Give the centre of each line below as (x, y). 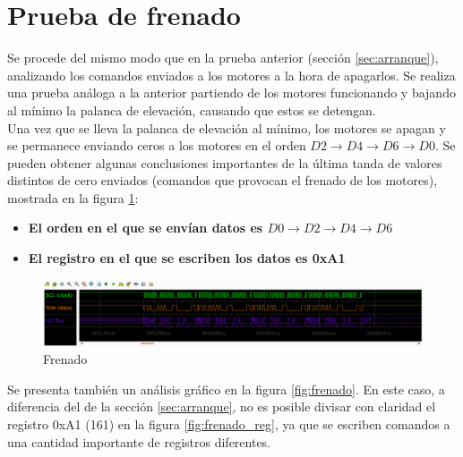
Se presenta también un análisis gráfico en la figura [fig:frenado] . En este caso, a (226, 389)
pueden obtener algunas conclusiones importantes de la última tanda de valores (225, 162)
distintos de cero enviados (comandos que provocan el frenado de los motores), (223, 180)
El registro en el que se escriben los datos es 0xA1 (187, 258)
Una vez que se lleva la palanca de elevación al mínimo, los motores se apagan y (227, 127)
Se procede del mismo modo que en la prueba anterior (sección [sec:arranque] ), (223, 58)
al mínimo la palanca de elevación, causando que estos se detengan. (192, 110)
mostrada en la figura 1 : (73, 197)
